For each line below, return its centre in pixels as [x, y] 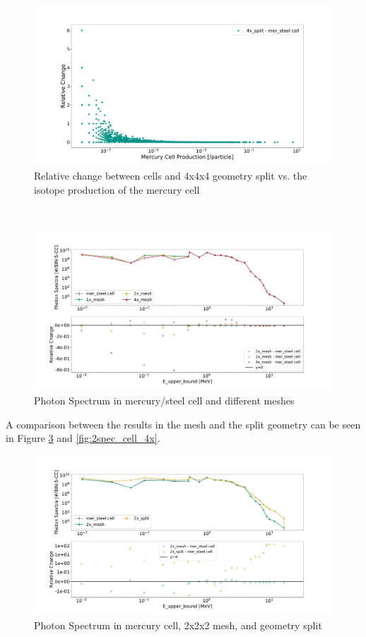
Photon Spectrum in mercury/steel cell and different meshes [164, 400]
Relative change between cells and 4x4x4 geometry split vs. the [171, 176]
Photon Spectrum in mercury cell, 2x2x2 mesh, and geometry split [178, 625]
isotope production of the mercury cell [117, 189]
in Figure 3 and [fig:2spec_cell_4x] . [83, 438]
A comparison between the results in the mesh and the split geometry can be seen [183, 424]
